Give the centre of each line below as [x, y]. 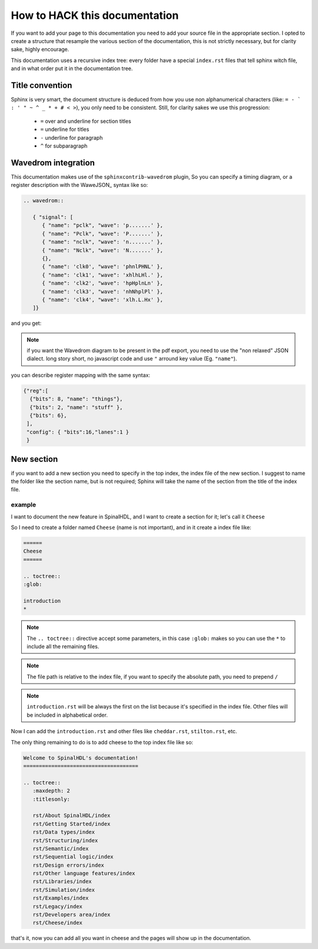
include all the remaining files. [63, 646]
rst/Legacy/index [57, 906]
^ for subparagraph [64, 146]
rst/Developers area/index [72, 915]
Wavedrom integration [53, 162]
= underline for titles [65, 129]
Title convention [42, 85]
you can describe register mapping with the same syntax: [80, 375]
